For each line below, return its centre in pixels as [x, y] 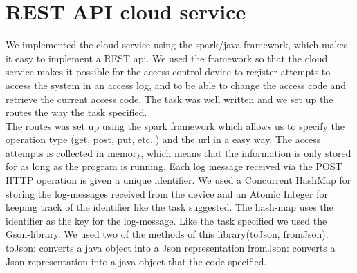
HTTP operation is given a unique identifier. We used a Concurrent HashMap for [178, 180]
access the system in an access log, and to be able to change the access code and [176, 85]
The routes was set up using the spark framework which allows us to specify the [175, 125]
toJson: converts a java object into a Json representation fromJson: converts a [171, 248]
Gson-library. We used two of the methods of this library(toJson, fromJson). [167, 234]
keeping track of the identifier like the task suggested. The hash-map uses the [170, 207]
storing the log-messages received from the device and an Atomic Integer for [167, 193]
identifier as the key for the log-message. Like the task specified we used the [166, 220]
